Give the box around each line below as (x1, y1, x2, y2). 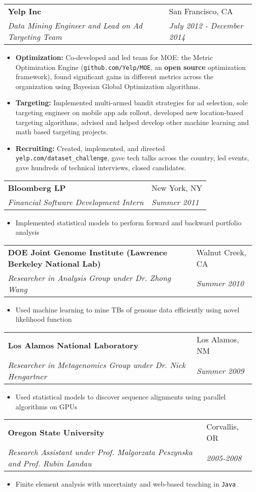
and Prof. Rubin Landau (8, 458, 92, 469)
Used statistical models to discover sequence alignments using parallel (15, 392, 226, 402)
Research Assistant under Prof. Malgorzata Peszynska (8, 446, 192, 458)
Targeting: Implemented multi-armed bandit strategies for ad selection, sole (15, 97, 248, 108)
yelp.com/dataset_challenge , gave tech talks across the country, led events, (15, 153, 249, 163)
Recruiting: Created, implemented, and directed (15, 143, 165, 153)
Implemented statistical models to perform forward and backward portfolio (15, 217, 242, 227)
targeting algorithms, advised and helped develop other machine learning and (15, 117, 249, 127)
